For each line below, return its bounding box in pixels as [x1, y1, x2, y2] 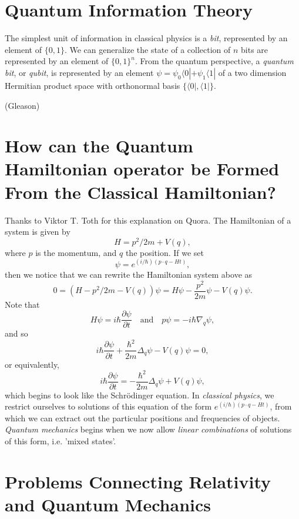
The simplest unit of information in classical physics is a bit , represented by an [5, 32, 288, 44]
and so [5, 327, 28, 340]
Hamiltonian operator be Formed [5, 157, 280, 181]
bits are [241, 43, 268, 55]
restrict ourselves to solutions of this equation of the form [5, 400, 212, 412]
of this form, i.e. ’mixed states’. [5, 435, 116, 447]
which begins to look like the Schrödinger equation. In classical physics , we [5, 388, 274, 401]
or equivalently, [5, 358, 60, 370]
